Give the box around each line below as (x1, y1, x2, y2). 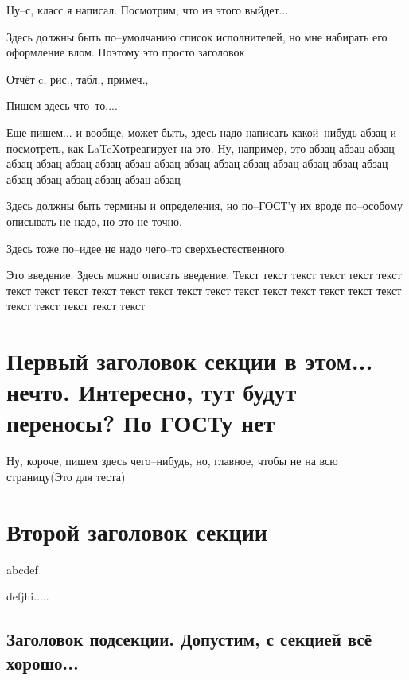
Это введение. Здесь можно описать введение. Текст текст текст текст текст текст (6, 266, 402, 283)
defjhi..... (6, 588, 49, 604)
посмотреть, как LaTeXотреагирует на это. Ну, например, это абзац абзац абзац (6, 139, 395, 156)
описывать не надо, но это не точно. (6, 212, 182, 229)
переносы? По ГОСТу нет (6, 406, 275, 439)
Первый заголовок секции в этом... (6, 344, 373, 377)
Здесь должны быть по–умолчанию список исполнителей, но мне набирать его (6, 28, 388, 45)
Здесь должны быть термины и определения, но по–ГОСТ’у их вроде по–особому (6, 197, 403, 214)
